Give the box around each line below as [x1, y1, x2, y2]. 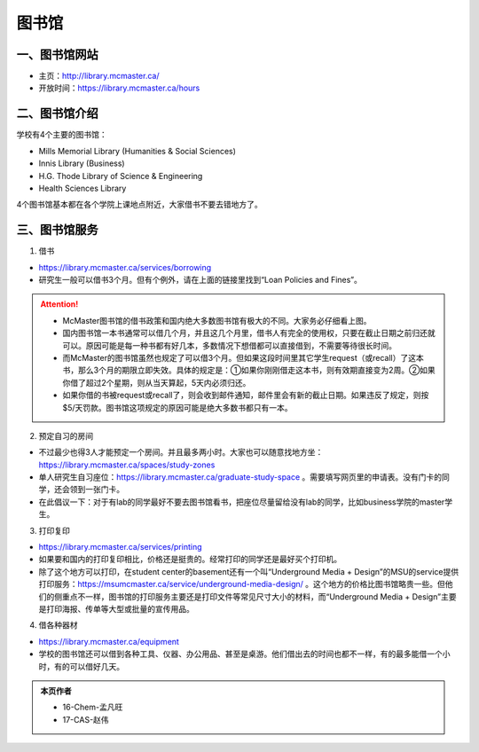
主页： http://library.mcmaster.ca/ [38, 71, 160, 82]
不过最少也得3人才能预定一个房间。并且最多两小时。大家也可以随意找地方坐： [38, 447, 324, 458]
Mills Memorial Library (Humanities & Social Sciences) [38, 145, 237, 156]
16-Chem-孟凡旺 [62, 701, 123, 713]
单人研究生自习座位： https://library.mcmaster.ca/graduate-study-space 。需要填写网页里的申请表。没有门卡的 [38, 472, 443, 482]
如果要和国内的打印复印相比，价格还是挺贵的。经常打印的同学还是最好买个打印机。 [38, 554, 342, 565]
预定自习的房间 [38, 430, 93, 441]
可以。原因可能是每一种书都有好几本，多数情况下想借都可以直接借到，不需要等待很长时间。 [62, 340, 397, 350]
